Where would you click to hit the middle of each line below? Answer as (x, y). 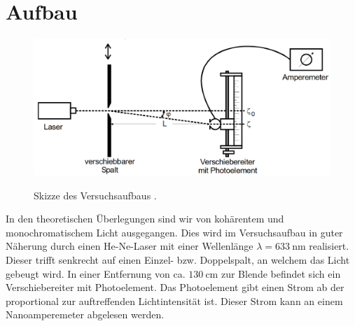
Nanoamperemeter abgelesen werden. (85, 314)
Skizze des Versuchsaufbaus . (95, 195)
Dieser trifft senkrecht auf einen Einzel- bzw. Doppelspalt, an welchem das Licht (178, 259)
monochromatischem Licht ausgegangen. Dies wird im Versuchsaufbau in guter (174, 232)
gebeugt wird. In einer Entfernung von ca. (96, 273)
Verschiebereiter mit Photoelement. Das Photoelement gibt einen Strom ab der (175, 287)
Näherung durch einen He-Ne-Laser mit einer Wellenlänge (130, 246)
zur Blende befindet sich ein (281, 273)
